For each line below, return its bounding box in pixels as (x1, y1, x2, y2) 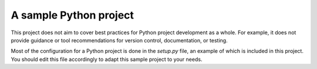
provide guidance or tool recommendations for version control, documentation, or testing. (11, 37, 228, 43)
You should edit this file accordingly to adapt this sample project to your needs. (11, 56, 203, 63)
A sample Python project (11, 9, 134, 21)
